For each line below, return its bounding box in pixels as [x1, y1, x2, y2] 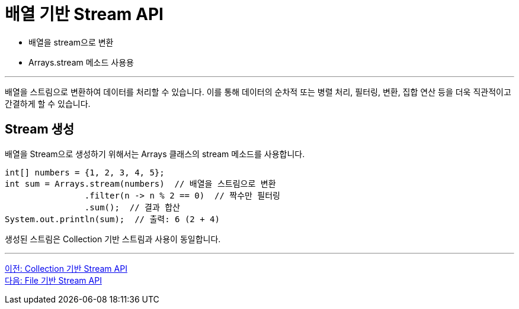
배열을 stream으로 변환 [28, 37, 114, 47]
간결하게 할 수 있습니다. [5, 98, 91, 109]
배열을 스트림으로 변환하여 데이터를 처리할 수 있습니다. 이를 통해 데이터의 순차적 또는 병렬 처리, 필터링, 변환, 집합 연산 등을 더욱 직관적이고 [5, 86, 511, 97]
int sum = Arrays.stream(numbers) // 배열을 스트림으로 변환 [5, 178, 276, 188]
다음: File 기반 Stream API [5, 275, 102, 285]
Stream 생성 [5, 122, 75, 137]
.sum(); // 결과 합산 [84, 202, 180, 212]
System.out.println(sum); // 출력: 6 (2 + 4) [5, 214, 220, 224]
